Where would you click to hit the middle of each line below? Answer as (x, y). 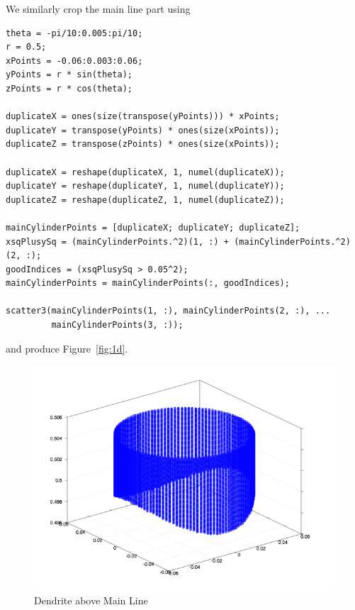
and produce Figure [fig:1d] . (67, 348)
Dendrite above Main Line (91, 600)
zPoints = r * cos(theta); (69, 88)
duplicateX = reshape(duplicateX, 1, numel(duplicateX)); (145, 172)
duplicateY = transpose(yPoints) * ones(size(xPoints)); (143, 130)
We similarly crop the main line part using (98, 9)
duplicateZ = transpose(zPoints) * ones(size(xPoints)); (143, 144)
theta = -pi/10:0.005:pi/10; (74, 33)
